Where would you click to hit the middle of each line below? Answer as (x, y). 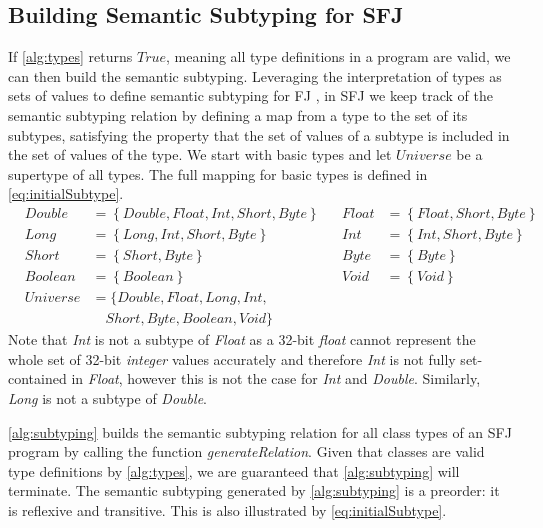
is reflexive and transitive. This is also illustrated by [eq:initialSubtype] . (227, 509)
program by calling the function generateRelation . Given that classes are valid (246, 451)
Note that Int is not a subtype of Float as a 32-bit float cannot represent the (242, 339)
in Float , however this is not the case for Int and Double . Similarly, (276, 378)
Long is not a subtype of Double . (107, 397)
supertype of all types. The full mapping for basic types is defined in (218, 173)
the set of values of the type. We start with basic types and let (200, 154)
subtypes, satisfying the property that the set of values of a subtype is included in (259, 134)
